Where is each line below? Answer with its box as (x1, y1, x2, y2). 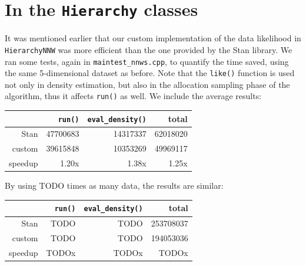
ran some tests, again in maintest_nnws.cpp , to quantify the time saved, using (5, 55, 289, 67)
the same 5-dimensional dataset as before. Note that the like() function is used (5, 67, 295, 79)
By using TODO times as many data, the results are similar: (5, 179, 224, 192)
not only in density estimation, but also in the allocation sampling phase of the (5, 78, 290, 90)
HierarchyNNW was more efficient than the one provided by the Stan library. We (5, 43, 292, 55)
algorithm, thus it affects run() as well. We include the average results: (5, 90, 262, 102)
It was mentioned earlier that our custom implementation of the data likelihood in (5, 32, 301, 44)
